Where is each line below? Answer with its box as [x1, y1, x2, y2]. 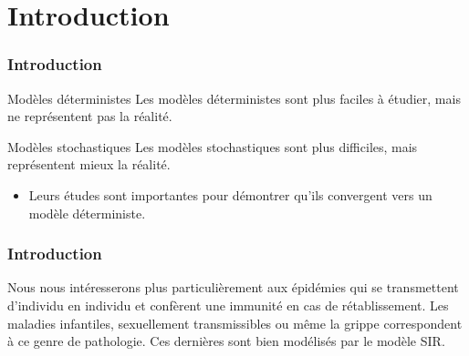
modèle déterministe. [28, 203, 146, 222]
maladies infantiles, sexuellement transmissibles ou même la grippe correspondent [7, 313, 463, 332]
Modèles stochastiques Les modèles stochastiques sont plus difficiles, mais [7, 137, 418, 156]
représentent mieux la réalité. [7, 155, 171, 174]
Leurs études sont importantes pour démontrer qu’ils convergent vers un [28, 185, 433, 204]
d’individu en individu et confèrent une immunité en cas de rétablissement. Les [7, 295, 449, 314]
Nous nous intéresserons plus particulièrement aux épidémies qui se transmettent [7, 278, 459, 297]
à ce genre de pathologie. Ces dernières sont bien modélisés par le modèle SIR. [7, 331, 445, 351]
